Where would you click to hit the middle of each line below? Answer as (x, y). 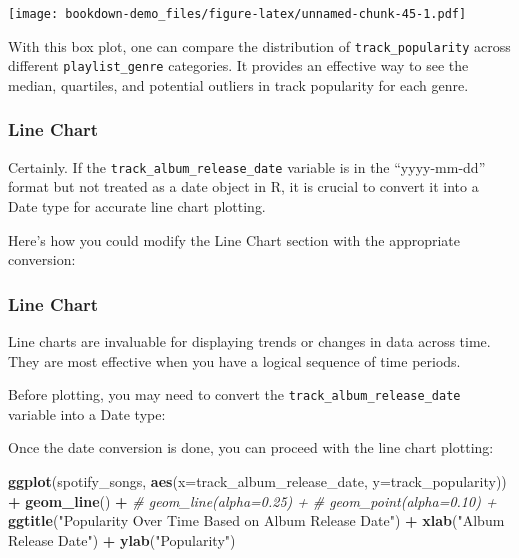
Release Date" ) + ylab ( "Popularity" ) (122, 539)
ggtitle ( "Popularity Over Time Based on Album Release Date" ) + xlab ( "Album (256, 520)
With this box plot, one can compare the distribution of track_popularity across (259, 45)
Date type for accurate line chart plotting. (137, 206)
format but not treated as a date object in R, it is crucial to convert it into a (243, 186)
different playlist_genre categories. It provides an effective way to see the (238, 65)
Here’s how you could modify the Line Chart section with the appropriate (234, 239)
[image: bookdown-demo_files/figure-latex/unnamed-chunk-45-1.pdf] (237, 14)
